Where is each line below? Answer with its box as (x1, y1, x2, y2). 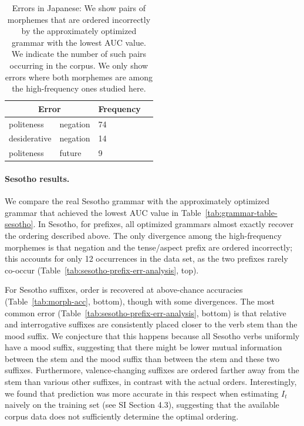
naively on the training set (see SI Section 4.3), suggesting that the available (5, 398, 279, 411)
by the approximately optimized (21, 25, 137, 37)
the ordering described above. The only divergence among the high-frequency (5, 229, 282, 241)
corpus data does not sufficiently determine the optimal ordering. (5, 410, 239, 422)
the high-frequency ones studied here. (12, 82, 146, 94)
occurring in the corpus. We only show (9, 59, 148, 71)
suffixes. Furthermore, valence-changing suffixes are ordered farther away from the (5, 364, 299, 376)
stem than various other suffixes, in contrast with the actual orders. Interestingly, (5, 376, 297, 388)
